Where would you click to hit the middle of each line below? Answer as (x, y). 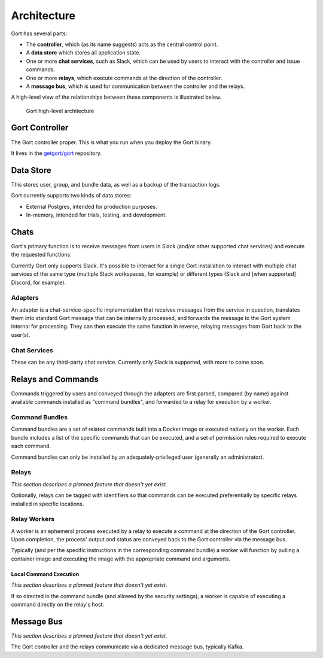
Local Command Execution (45, 574)
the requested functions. (41, 255)
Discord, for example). (38, 282)
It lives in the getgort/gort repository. (56, 153)
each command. (31, 446)
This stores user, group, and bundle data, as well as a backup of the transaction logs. (116, 184)
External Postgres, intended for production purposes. (92, 206)
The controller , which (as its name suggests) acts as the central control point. (122, 44)
